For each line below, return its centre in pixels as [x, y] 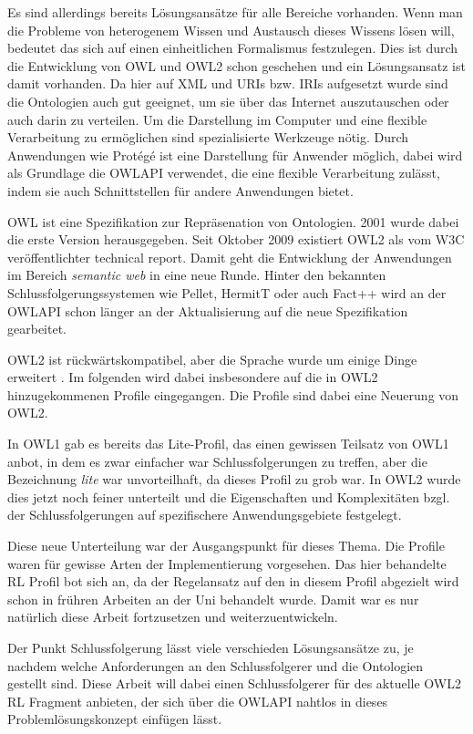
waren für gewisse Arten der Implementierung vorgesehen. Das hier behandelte [227, 563]
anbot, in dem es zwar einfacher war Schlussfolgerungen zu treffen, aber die [217, 461]
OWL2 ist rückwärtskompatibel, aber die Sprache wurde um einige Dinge [212, 359]
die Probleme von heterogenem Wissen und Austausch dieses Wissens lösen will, [231, 30]
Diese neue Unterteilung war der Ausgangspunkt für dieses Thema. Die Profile [226, 546]
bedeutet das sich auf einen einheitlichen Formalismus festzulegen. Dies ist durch [233, 48]
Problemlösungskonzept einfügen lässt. [115, 719]
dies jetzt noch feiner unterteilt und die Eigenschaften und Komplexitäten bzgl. [229, 496]
